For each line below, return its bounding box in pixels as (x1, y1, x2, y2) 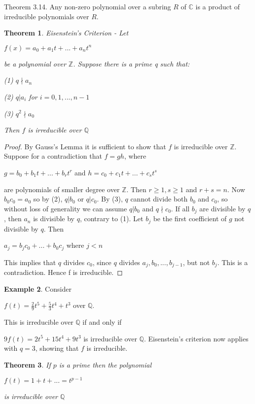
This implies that (4, 257, 56, 267)
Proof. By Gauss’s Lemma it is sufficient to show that (4, 141, 166, 151)
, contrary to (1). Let (79, 213, 144, 224)
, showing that (35, 343, 79, 353)
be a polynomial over (4, 58, 66, 68)
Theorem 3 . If (4, 359, 51, 370)
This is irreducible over (4, 317, 73, 327)
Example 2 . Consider (4, 283, 72, 294)
